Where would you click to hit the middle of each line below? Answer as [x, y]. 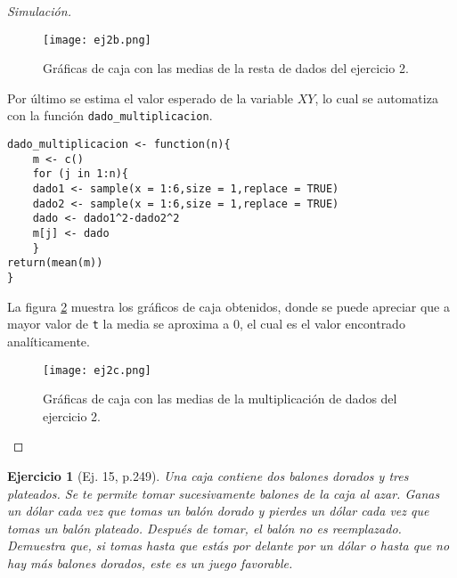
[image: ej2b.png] [97, 40]
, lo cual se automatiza [376, 98]
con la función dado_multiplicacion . [110, 115]
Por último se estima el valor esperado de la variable [150, 98]
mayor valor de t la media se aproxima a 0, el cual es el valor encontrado [206, 324]
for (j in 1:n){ [81, 174]
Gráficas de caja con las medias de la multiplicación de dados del [220, 399]
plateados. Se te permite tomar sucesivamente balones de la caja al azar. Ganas [224, 493]
